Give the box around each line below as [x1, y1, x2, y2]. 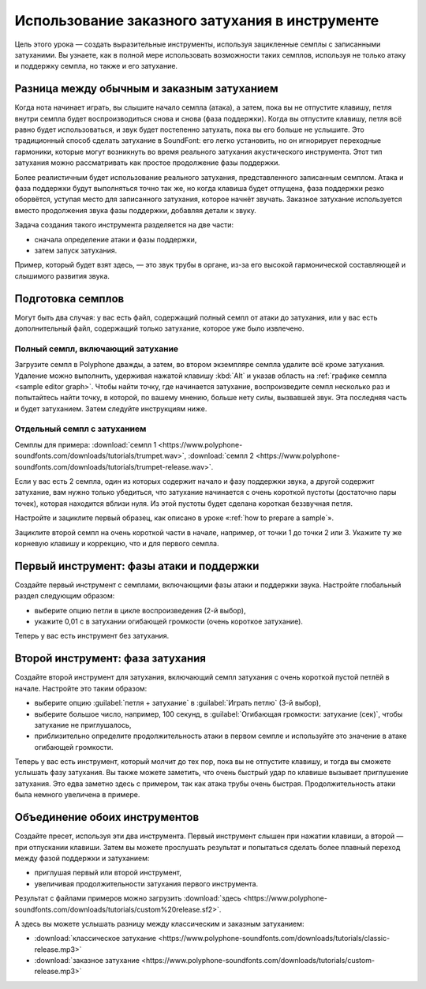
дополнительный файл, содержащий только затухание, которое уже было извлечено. [14, 324, 305, 333]
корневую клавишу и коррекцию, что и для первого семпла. [14, 538, 219, 548]
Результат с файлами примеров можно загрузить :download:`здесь [14, 893, 242, 903]
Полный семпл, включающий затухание [14, 343, 179, 354]
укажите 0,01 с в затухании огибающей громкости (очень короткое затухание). [34, 616, 304, 627]
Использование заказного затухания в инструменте [14, 12, 379, 29]
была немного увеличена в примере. [14, 790, 140, 800]
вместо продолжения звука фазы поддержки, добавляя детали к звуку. [14, 205, 256, 215]
